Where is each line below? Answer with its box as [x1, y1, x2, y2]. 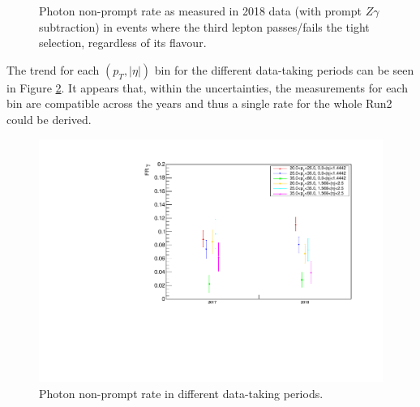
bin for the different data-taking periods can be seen [154, 61, 414, 78]
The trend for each [6, 61, 100, 78]
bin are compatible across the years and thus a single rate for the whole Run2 [6, 95, 392, 112]
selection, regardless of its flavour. [39, 34, 207, 51]
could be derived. [6, 110, 92, 127]
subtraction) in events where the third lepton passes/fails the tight [39, 18, 370, 35]
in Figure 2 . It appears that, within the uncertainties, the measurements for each [6, 79, 408, 96]
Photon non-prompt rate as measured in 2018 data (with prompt [39, 2, 362, 19]
